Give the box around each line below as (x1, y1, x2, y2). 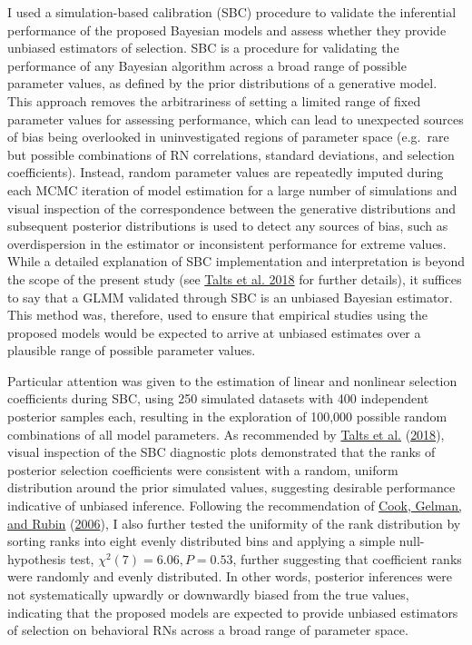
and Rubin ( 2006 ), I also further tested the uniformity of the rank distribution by (7, 513, 461, 532)
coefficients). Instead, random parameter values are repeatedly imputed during (7, 163, 444, 182)
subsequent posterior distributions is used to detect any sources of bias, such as (7, 216, 448, 235)
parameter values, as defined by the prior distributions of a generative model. (7, 74, 438, 93)
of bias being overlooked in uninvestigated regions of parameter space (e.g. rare (7, 127, 449, 146)
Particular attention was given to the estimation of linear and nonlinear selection (7, 371, 457, 390)
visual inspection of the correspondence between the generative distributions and (7, 198, 457, 217)
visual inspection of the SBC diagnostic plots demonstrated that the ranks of (7, 442, 436, 461)
